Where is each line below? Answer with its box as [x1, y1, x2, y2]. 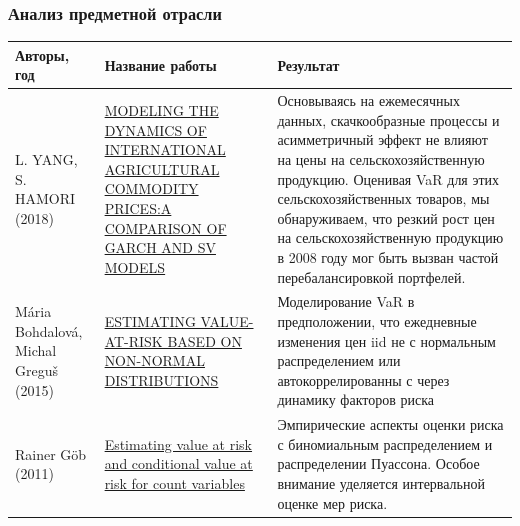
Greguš [15, 359, 58, 380]
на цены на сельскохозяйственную [277, 148, 485, 169]
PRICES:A [104, 197, 172, 218]
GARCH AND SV [104, 237, 216, 258]
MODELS [104, 256, 166, 277]
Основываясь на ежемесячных [277, 90, 460, 111]
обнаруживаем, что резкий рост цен [277, 207, 495, 228]
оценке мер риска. [277, 492, 388, 513]
